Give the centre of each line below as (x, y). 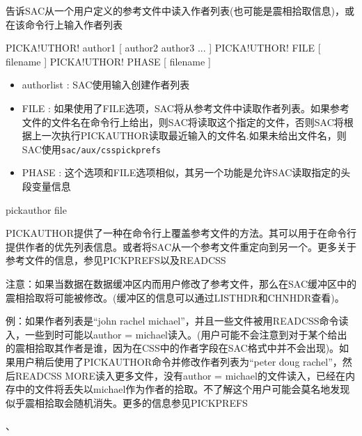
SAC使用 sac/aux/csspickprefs (91, 149)
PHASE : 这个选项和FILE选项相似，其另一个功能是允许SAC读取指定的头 (186, 172)
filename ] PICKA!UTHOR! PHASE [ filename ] (108, 61)
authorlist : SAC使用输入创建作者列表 (106, 85)
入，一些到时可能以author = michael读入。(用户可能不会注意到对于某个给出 (176, 334)
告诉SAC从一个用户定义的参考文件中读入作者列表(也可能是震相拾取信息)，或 (180, 10)
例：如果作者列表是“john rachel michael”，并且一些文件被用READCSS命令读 (177, 321)
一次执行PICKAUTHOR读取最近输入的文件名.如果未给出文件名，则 (194, 135)
